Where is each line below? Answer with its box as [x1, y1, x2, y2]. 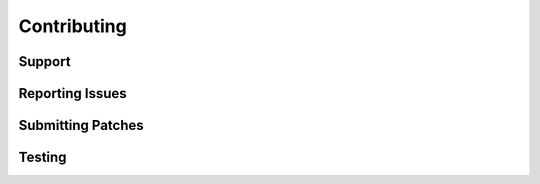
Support [18, 53, 71, 70]
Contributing [18, 15, 127, 37]
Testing [18, 149, 67, 166]
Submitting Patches [18, 117, 144, 134]
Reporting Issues [18, 85, 127, 102]
